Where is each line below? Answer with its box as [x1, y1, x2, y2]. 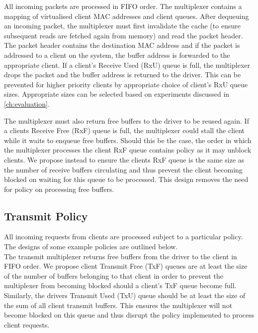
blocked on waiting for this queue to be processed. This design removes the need [4, 174, 249, 184]
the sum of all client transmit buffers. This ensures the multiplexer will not [4, 300, 233, 310]
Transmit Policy [4, 208, 88, 223]
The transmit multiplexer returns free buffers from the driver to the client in [4, 251, 237, 261]
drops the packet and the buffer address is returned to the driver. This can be [4, 69, 241, 80]
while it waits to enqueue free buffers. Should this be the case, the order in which [4, 135, 252, 145]
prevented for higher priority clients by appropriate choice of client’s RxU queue [4, 79, 248, 89]
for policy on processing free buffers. [4, 183, 114, 194]
